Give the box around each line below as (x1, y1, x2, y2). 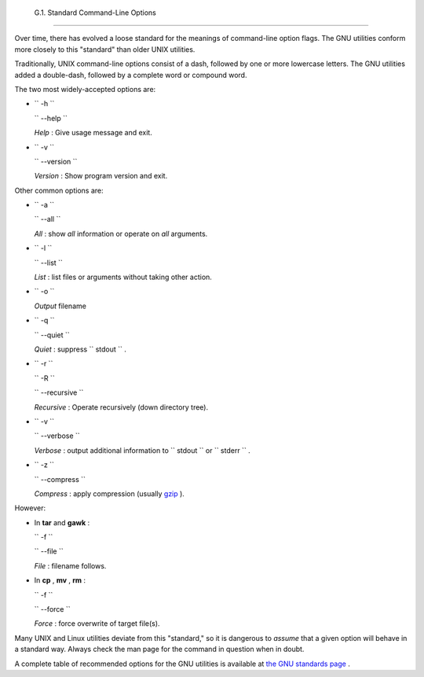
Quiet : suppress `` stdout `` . (34, 344, 127, 354)
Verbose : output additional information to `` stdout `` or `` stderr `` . (34, 445, 250, 455)
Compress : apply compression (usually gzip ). (34, 488, 185, 499)
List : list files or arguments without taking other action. (34, 272, 212, 282)
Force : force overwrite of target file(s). (34, 619, 160, 628)
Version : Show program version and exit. (34, 171, 168, 181)
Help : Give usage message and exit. (34, 128, 152, 138)
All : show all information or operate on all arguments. (34, 229, 208, 238)
